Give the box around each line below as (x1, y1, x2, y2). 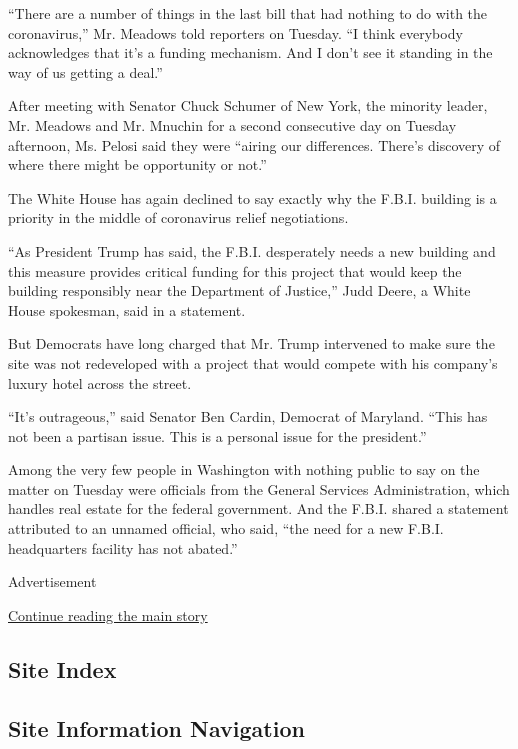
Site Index (8, 653, 117, 684)
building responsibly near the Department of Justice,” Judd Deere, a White (8, 280, 471, 301)
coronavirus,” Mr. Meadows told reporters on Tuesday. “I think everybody (8, 22, 463, 43)
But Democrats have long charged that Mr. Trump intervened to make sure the (8, 333, 495, 354)
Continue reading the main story (8, 604, 208, 625)
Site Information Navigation (8, 712, 305, 743)
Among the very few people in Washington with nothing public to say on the (8, 459, 480, 480)
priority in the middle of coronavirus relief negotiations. (8, 207, 349, 228)
